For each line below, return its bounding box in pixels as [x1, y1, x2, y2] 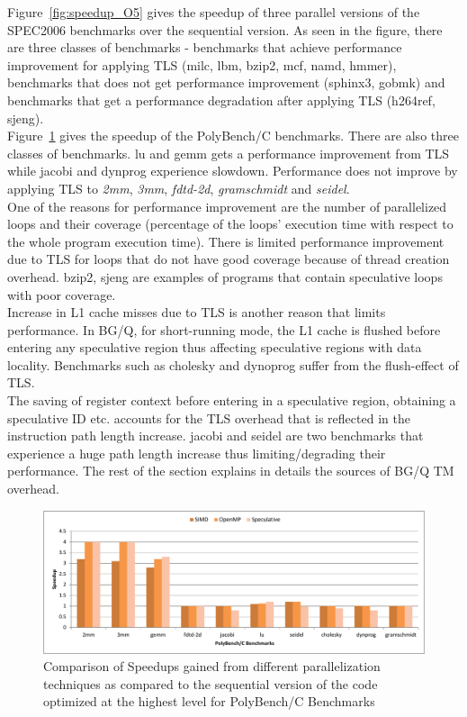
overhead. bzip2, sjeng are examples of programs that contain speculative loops [7, 267, 443, 286]
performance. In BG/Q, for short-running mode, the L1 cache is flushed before [7, 320, 441, 339]
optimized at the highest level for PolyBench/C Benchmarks [43, 692, 375, 711]
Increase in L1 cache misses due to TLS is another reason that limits [7, 303, 386, 322]
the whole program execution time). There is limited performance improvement [7, 231, 445, 250]
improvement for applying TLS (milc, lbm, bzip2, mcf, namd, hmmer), [7, 55, 397, 74]
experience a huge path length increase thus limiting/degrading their [7, 443, 386, 462]
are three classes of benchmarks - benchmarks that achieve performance [7, 38, 402, 57]
